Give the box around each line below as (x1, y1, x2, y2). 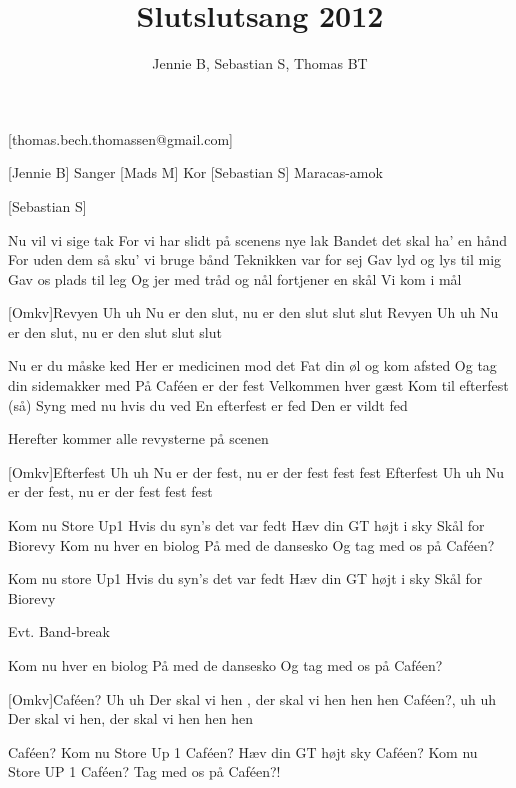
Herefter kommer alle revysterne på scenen (8, 428, 269, 449)
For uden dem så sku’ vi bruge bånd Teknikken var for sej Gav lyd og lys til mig (8, 249, 502, 270)
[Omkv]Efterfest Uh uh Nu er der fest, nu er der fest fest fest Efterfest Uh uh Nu (8, 461, 505, 482)
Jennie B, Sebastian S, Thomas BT (152, 53, 368, 74)
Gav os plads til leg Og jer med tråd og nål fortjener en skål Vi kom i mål (8, 268, 462, 289)
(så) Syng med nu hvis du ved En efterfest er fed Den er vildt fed (8, 394, 408, 415)
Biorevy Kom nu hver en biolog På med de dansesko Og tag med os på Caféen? (8, 534, 495, 555)
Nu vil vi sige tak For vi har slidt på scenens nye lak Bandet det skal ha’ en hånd (8, 229, 508, 250)
